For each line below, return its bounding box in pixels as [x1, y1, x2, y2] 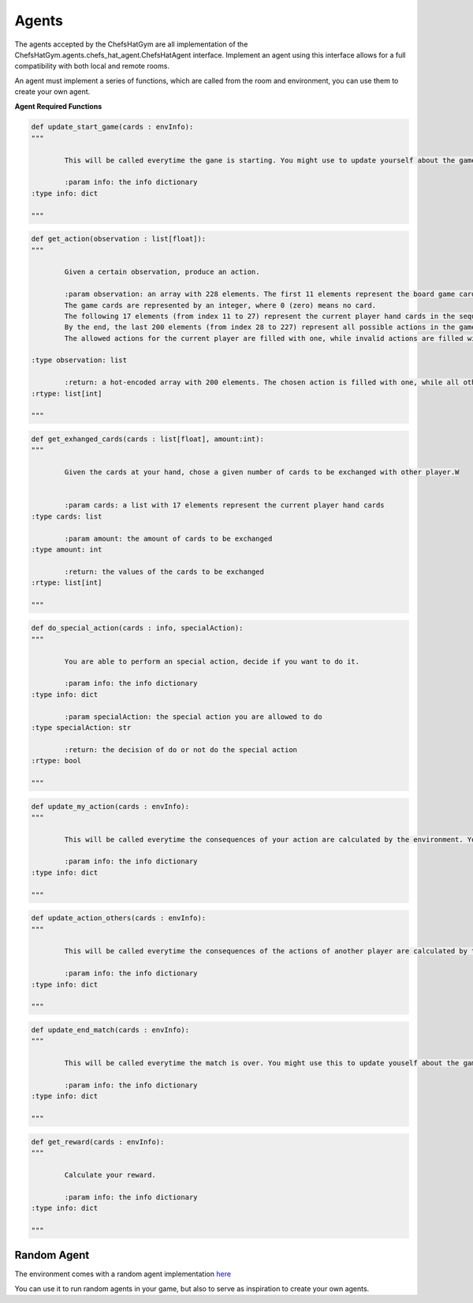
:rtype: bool [31, 756, 82, 766]
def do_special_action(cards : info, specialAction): [31, 623, 244, 633]
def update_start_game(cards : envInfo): [31, 122, 194, 132]
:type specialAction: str [31, 723, 132, 732]
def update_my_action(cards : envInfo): [31, 802, 189, 811]
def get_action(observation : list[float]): [31, 234, 207, 244]
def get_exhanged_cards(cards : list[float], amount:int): [31, 435, 264, 444]
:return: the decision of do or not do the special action [64, 745, 298, 754]
